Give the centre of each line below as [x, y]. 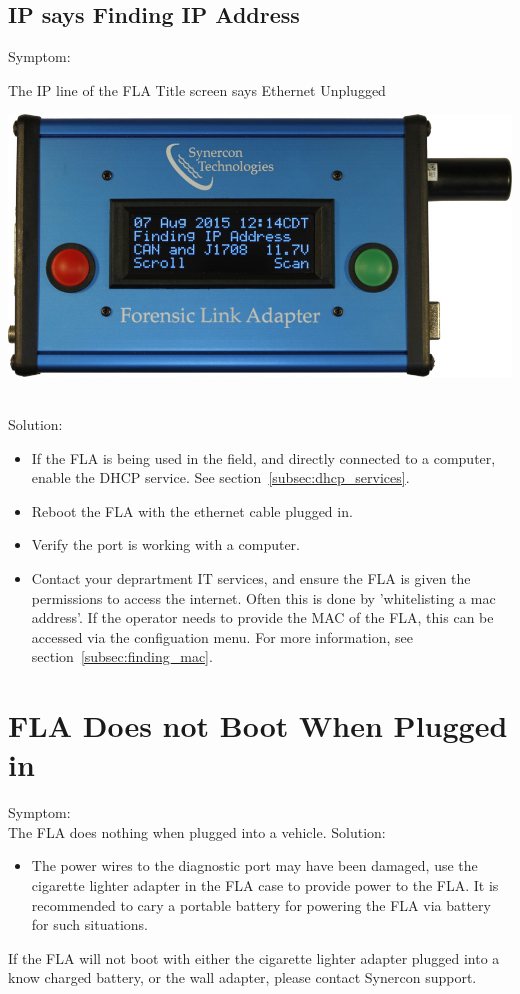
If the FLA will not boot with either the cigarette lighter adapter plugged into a [254, 957]
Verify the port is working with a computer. [165, 544]
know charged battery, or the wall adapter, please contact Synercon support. [242, 977]
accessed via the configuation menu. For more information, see [222, 636]
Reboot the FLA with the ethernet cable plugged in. [192, 510]
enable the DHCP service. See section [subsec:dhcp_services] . [220, 477]
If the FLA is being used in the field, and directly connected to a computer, [263, 457]
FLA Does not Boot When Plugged [258, 725]
